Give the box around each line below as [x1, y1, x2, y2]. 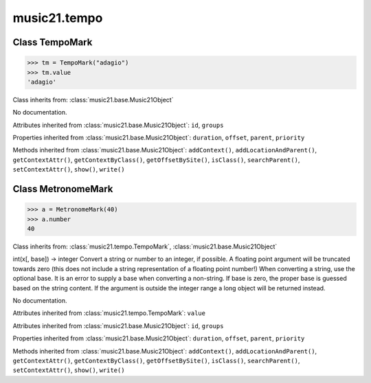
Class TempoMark [12, 36, 93, 48]
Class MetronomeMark [12, 183, 113, 195]
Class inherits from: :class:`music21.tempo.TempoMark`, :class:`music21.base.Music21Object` [12, 242, 278, 251]
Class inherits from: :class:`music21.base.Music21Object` [12, 95, 174, 104]
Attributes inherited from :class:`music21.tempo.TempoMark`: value [12, 309, 206, 317]
